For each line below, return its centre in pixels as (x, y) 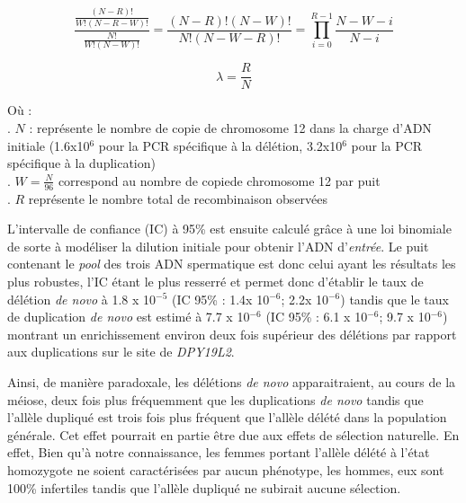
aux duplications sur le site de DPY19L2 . (121, 352)
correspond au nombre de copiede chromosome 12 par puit (219, 180)
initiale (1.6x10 (49, 145)
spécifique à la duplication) (81, 163)
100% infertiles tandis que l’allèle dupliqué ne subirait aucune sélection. (204, 487)
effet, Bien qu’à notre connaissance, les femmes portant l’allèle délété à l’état (219, 452)
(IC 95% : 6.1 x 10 (317, 317)
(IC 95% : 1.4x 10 (221, 299)
